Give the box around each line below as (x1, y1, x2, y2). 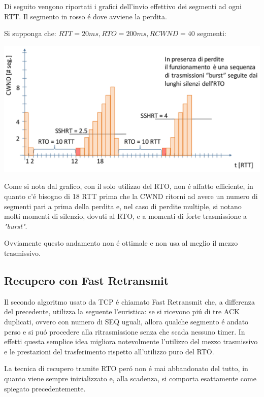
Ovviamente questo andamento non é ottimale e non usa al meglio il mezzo (4, 238, 238, 248)
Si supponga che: (4, 28, 56, 39)
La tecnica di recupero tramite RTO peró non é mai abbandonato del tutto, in (4, 363, 248, 374)
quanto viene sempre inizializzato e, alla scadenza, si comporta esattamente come (4, 373, 256, 383)
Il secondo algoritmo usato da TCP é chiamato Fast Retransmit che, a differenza (4, 296, 255, 307)
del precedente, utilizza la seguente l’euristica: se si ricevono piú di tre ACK (4, 306, 240, 317)
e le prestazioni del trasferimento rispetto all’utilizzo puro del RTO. (4, 346, 214, 356)
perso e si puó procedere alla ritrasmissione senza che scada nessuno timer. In (4, 326, 245, 337)
